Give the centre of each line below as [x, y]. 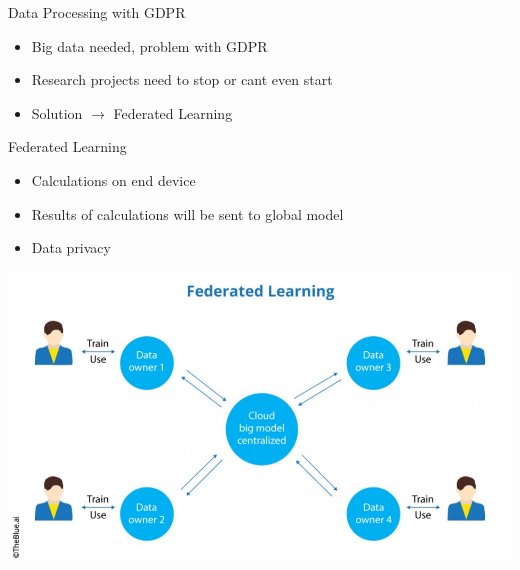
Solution [57, 112]
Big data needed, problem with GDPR [149, 45]
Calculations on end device [113, 179]
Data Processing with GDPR [97, 12]
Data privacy [71, 247]
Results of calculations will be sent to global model [187, 213]
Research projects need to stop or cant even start [182, 79]
